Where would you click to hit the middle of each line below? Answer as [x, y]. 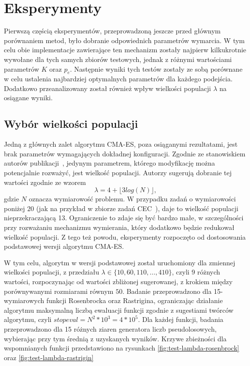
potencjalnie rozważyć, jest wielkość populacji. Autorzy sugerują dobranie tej [118, 173]
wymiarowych [24, 300]
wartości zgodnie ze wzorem [45, 182]
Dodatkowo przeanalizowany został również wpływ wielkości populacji [108, 88]
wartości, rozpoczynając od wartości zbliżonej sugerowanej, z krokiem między [118, 281]
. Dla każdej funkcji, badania [181, 319]
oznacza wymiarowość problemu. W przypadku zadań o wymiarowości [132, 199]
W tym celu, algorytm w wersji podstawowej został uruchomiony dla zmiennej [120, 262]
